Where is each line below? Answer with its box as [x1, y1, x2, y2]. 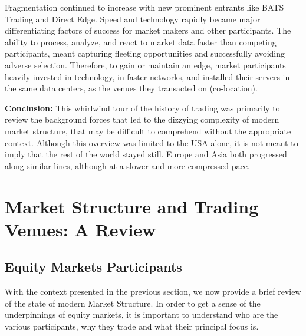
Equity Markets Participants [5, 258, 182, 276]
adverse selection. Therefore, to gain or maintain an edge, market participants [5, 58, 286, 71]
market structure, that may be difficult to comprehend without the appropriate [5, 124, 291, 137]
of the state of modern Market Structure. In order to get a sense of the [5, 297, 261, 309]
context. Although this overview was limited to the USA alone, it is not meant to [5, 136, 298, 149]
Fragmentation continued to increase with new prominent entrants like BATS [5, 1, 284, 13]
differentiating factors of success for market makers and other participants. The [5, 24, 291, 37]
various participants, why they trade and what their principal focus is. [5, 319, 259, 332]
